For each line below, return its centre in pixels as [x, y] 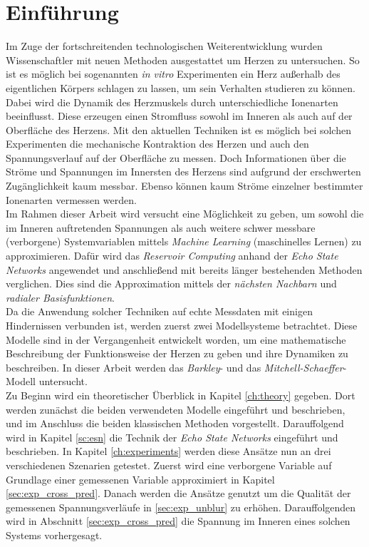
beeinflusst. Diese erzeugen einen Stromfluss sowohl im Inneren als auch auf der [179, 116]
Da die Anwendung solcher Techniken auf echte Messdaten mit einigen [159, 311]
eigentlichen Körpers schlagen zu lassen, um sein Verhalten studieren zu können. [181, 87]
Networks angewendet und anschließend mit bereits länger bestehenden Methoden [184, 269]
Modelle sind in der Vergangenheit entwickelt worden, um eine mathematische [176, 339]
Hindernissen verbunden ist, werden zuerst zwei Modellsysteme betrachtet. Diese [182, 325]
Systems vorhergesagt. [54, 535]
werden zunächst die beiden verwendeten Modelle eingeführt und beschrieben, [176, 409]
